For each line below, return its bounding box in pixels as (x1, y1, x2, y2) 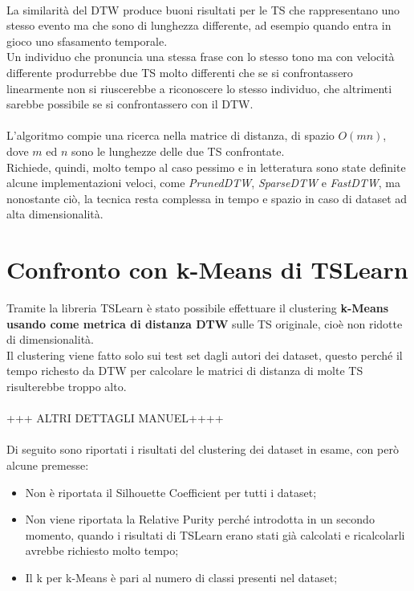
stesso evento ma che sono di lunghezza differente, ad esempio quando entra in (6, 17, 392, 34)
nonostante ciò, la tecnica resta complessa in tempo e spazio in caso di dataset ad (6, 190, 408, 206)
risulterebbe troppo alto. (6, 378, 127, 394)
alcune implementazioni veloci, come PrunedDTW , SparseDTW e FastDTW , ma (6, 174, 400, 191)
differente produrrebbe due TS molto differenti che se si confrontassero (6, 63, 353, 80)
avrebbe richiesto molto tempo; (25, 542, 179, 559)
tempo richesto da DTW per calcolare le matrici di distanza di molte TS (6, 362, 363, 379)
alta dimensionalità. (6, 206, 103, 222)
